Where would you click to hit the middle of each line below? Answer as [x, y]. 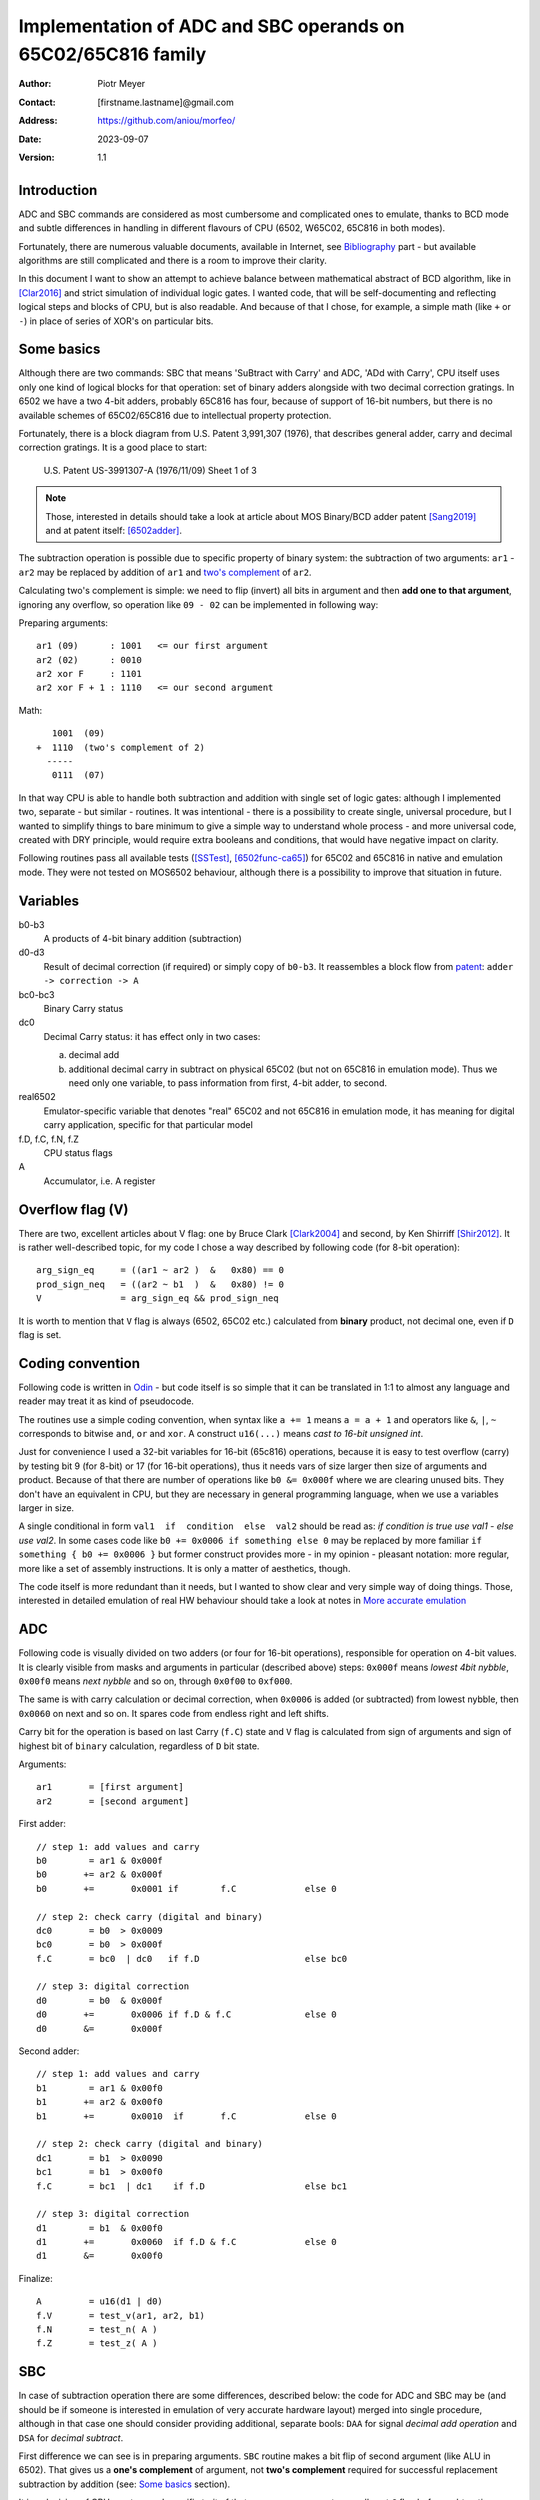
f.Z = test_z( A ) [97, 2343]
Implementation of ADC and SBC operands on [211, 26]
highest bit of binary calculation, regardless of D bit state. [139, 1746]
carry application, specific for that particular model [148, 1125]
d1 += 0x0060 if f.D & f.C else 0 [186, 2242]
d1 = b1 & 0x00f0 [100, 2228]
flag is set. [40, 1334]
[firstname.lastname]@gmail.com [165, 102]
